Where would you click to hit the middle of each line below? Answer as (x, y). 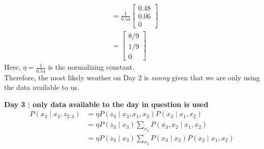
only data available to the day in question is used (121, 104)
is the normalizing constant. (91, 67)
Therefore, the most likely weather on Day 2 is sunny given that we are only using (132, 77)
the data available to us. (42, 87)
